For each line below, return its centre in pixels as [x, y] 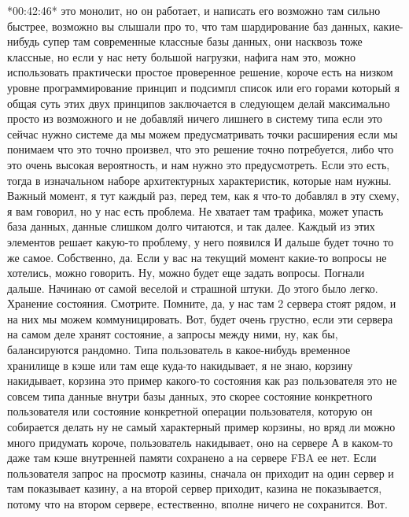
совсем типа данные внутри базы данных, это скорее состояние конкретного [190, 395]
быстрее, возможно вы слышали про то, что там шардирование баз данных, [189, 26]
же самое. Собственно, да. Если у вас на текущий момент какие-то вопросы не [197, 257]
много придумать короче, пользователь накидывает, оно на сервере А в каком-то [200, 442]
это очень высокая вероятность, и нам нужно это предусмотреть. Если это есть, [199, 164]
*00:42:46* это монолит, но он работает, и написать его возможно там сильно [194, 10]
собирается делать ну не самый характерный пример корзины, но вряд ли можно [201, 427]
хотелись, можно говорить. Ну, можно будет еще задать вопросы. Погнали [186, 273]
